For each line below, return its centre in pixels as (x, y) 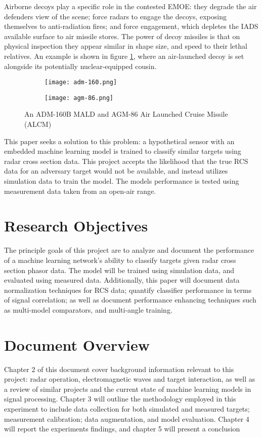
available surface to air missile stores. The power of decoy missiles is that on (122, 36)
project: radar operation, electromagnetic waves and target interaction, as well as (130, 379)
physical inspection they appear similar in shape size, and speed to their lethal (126, 46)
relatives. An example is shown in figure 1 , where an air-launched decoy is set (124, 56)
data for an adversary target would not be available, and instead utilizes (116, 171)
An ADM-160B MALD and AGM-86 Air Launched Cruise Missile (126, 114)
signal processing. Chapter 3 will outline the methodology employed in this (120, 399)
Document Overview (77, 344)
